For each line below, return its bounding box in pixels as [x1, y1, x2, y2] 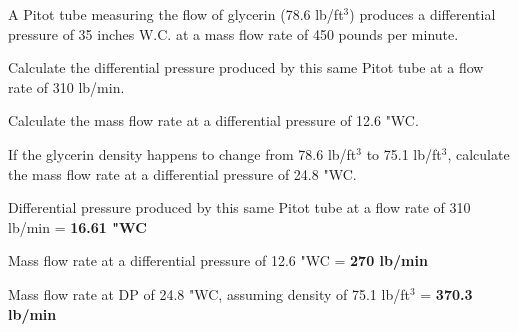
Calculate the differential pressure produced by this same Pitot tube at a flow [8, 57, 484, 78]
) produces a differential [349, 4, 496, 24]
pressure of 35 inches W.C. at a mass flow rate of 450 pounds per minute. [8, 23, 459, 44]
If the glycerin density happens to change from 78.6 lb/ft [8, 143, 357, 164]
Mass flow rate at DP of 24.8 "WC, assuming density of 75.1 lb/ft [8, 283, 410, 304]
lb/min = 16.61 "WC [8, 216, 147, 237]
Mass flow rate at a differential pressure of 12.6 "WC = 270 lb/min [8, 250, 428, 271]
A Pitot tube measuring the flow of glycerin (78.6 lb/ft [8, 4, 344, 24]
